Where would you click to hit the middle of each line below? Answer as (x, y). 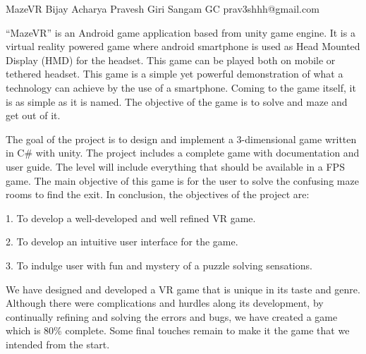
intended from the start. (58, 344)
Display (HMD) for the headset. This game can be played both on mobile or (171, 60)
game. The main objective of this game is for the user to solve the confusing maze (182, 180)
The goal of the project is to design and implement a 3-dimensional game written (181, 139)
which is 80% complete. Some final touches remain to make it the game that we (178, 330)
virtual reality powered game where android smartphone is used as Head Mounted (183, 46)
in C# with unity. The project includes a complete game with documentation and (183, 153)
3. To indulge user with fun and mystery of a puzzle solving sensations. (159, 265)
